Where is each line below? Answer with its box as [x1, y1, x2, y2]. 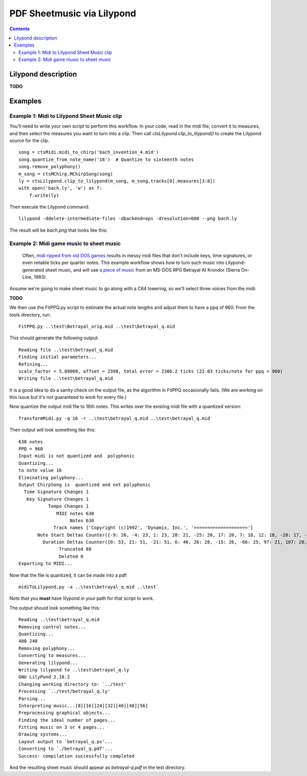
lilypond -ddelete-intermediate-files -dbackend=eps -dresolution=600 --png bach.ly [18, 216, 237, 221]
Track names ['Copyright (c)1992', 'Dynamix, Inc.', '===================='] [53, 525, 253, 530]
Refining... [18, 361, 49, 367]
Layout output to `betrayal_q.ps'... [18, 739, 114, 744]
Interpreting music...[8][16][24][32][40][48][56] [18, 703, 148, 708]
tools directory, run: [9, 312, 51, 318]
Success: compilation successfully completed [18, 753, 135, 759]
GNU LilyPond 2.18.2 [18, 674, 70, 680]
